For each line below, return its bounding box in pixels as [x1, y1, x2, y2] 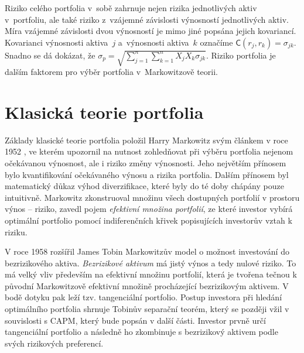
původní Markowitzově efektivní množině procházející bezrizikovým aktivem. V [5, 279, 289, 292]
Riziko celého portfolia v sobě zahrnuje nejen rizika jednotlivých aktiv [5, 2, 257, 13]
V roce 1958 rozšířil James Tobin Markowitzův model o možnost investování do [5, 245, 289, 258]
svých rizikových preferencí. [5, 337, 104, 349]
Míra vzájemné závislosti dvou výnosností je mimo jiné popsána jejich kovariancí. [5, 25, 296, 37]
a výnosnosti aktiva [118, 36, 189, 48]
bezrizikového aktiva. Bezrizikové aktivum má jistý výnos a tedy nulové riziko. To [5, 256, 296, 269]
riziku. [5, 225, 28, 238]
